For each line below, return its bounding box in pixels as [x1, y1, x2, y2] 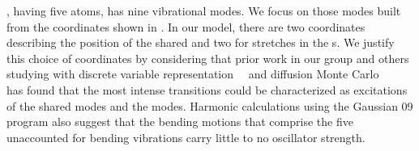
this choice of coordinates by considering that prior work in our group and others [6, 49, 409, 66]
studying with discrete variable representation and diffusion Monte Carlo [6, 65, 379, 82]
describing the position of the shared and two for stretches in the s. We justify [6, 34, 395, 51]
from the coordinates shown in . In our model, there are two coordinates [6, 18, 366, 35]
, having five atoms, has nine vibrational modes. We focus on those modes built [6, 2, 401, 19]
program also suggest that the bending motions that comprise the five [6, 113, 353, 130]
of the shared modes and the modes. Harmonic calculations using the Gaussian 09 [6, 97, 413, 114]
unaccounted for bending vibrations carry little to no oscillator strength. [6, 128, 366, 145]
